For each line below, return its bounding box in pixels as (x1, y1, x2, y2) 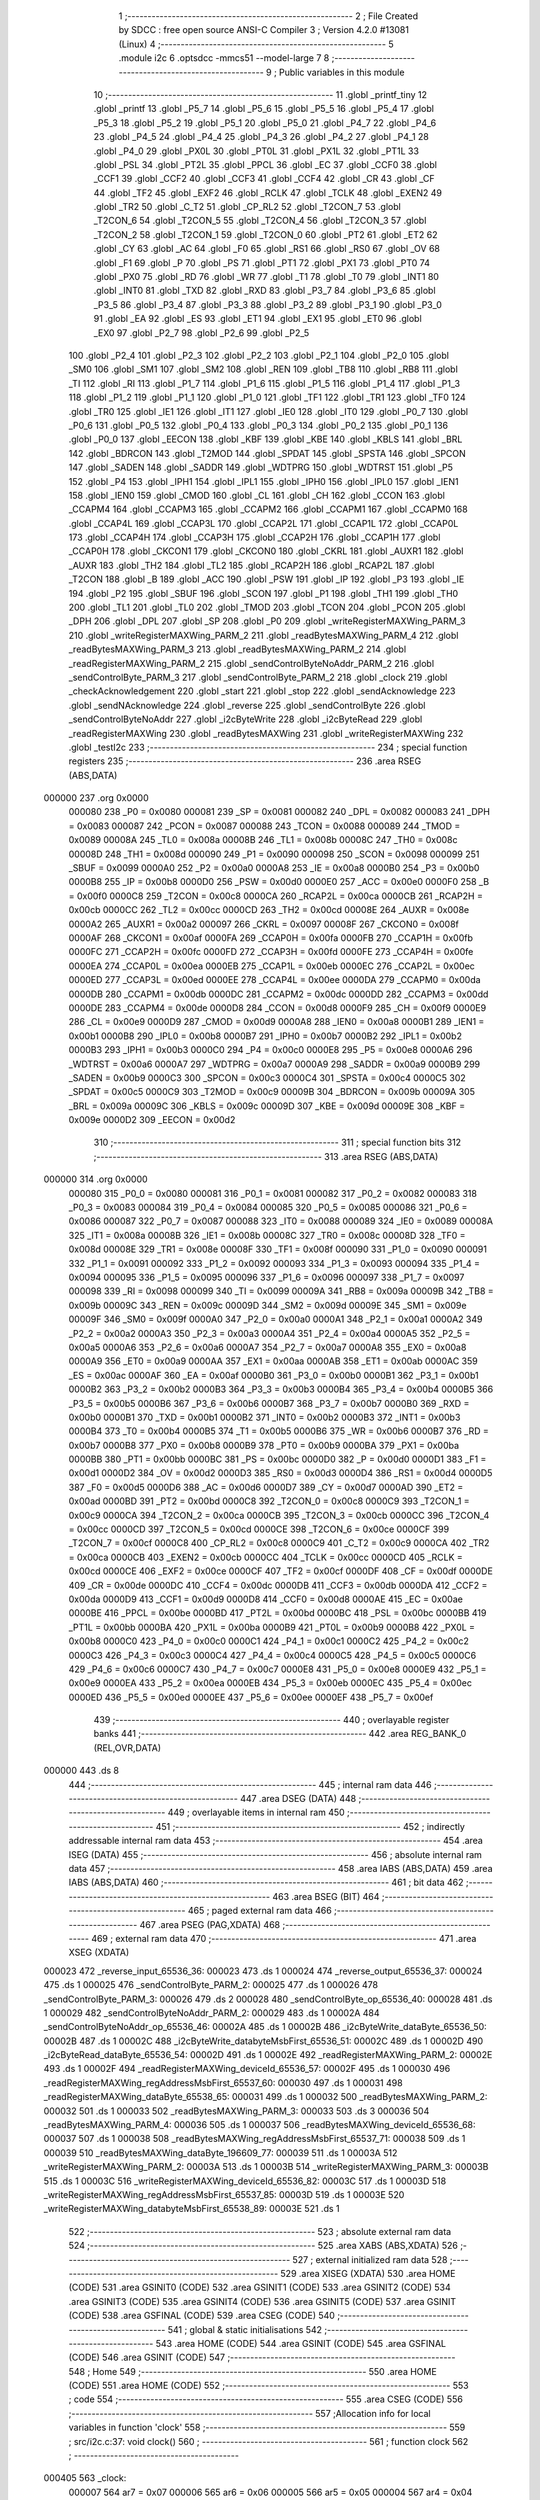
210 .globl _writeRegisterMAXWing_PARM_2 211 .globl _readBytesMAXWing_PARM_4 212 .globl (68, 629, 459, 641)
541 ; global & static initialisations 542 (167, 2323, 323, 2335)
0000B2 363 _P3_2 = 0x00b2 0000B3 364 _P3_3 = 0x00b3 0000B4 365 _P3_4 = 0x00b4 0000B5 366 (68, 1383, 494, 1395)
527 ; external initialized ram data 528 (292, 2253, 448, 2265)
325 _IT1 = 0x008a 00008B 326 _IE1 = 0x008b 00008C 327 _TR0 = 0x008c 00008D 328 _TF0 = (68, 1229, 466, 1241)
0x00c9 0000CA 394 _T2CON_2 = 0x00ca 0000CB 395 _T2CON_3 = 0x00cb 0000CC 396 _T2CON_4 (68, 1509, 490, 1521)
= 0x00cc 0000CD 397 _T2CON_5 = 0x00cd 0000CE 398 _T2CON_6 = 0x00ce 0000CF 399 (68, 1523, 450, 1535)
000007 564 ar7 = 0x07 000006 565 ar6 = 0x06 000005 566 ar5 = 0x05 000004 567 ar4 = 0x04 (68, 2486, 473, 2498)
